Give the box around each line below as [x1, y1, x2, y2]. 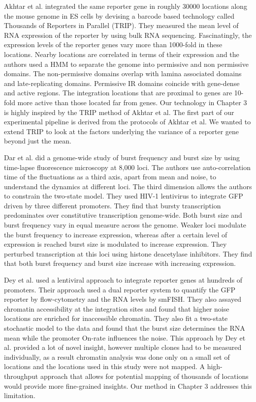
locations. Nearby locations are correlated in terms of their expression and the [4, 49, 239, 59]
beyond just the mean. [4, 136, 71, 146]
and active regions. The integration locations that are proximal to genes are [4, 87, 232, 98]
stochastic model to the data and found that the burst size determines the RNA [4, 323, 245, 333]
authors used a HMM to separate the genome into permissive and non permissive [4, 58, 249, 69]
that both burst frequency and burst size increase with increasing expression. [4, 258, 236, 268]
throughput [4, 371, 38, 381]
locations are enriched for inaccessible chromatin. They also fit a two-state [4, 313, 228, 323]
